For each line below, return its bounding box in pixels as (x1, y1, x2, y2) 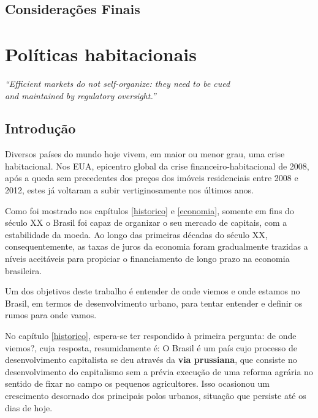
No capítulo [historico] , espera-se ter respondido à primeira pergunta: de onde (5, 329, 297, 342)
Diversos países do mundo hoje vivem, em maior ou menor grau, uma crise (5, 147, 285, 160)
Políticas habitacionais (5, 41, 197, 66)
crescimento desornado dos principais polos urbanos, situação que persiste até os (5, 389, 306, 401)
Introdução (5, 119, 76, 138)
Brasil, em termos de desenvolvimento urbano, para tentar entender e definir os (5, 296, 303, 309)
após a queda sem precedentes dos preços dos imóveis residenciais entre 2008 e (5, 171, 298, 184)
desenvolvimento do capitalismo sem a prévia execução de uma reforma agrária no (5, 365, 313, 378)
